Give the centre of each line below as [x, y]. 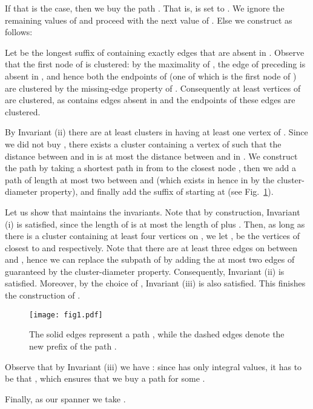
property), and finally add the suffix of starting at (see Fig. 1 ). [157, 191]
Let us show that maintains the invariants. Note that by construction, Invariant [153, 211]
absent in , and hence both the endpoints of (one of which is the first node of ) [151, 76]
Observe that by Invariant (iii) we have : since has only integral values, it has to [153, 366]
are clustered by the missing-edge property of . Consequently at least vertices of [153, 88]
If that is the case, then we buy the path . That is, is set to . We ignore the [145, 8]
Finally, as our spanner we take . [65, 398]
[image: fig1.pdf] [66, 315]
